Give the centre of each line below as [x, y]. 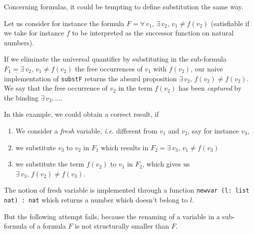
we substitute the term [50, 164]
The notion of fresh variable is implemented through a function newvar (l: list [127, 190]
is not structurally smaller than [122, 226]
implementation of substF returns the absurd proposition [91, 78]
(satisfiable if [230, 23]
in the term [135, 88]
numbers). [19, 42]
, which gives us [166, 164]
